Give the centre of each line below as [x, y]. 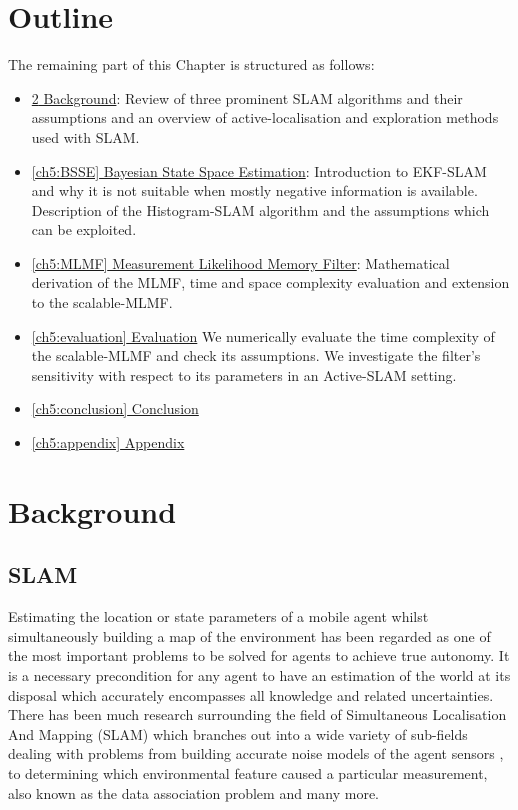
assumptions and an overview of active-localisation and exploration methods [265, 117]
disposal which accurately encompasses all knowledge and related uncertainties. [251, 694]
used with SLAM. [85, 136]
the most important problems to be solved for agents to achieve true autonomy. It [259, 655]
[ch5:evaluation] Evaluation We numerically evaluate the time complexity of [263, 335]
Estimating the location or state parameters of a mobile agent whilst [218, 616]
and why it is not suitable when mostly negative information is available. [254, 190]
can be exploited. [84, 229]
